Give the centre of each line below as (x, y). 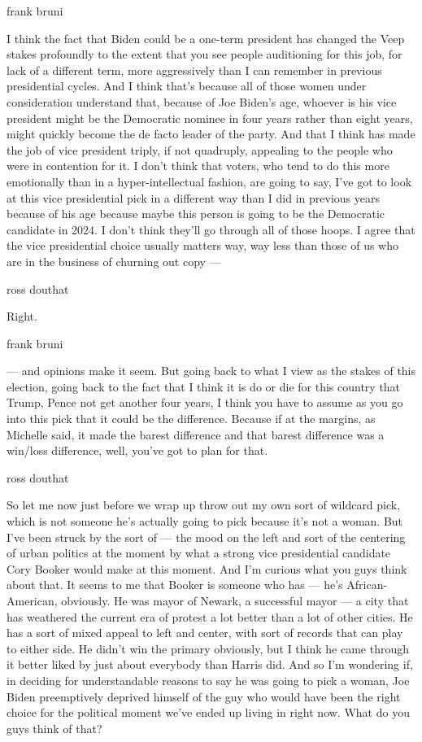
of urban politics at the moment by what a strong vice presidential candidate (199, 553)
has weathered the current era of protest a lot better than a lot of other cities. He (210, 616)
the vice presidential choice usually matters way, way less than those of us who (203, 245)
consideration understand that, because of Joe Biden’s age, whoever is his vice (202, 101)
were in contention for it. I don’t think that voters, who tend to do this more (198, 166)
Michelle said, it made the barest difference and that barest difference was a (196, 434)
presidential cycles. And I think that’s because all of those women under (187, 86)
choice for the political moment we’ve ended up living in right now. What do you (208, 712)
